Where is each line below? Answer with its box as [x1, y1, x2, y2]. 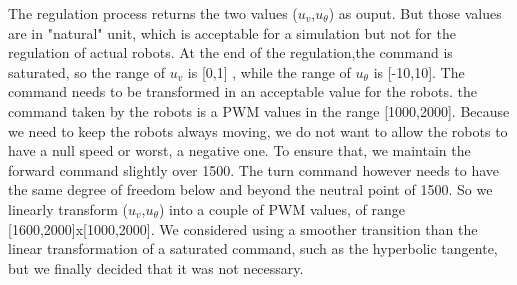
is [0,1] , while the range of [187, 61, 351, 82]
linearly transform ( [8, 198, 128, 219]
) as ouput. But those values [328, 3, 502, 23]
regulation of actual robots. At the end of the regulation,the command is [8, 42, 453, 63]
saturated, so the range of [8, 61, 165, 82]
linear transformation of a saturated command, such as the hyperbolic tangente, [8, 238, 498, 259]
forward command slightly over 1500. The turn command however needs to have [8, 159, 500, 180]
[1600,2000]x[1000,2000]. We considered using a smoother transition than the [8, 218, 478, 239]
